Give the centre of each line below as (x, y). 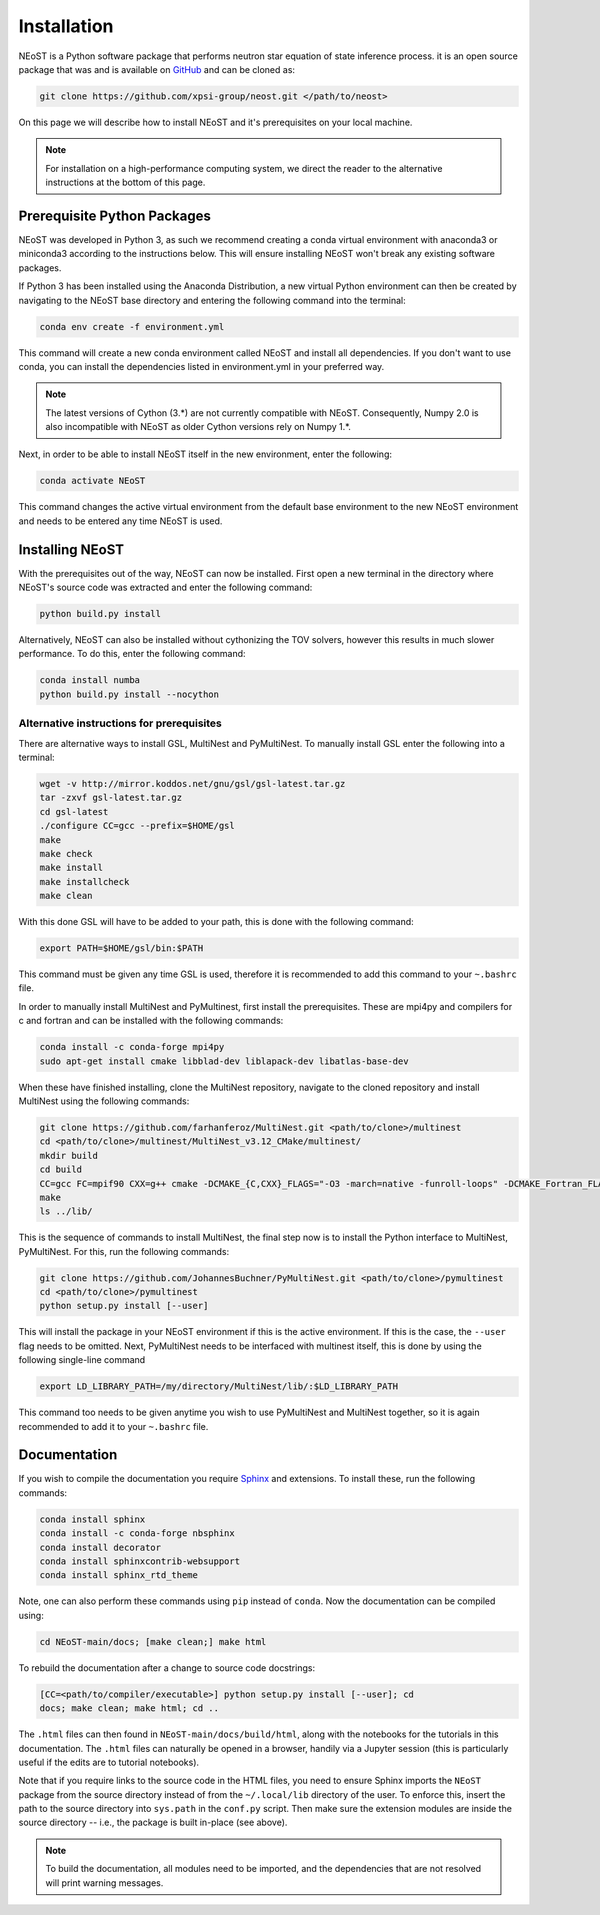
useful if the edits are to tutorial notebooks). (109, 1762)
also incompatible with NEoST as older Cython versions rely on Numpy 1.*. (198, 427)
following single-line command (82, 1360)
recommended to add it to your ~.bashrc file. (113, 1426)
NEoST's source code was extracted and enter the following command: (165, 587)
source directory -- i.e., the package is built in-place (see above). (153, 1822)
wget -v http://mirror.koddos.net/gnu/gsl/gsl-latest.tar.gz (192, 783)
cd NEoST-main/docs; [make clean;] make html (153, 1641)
